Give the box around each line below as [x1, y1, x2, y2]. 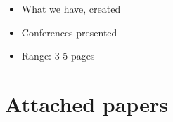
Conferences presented [21, 25, 117, 39]
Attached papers [5, 89, 168, 118]
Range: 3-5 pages [21, 48, 95, 63]
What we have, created [21, 1, 121, 15]
